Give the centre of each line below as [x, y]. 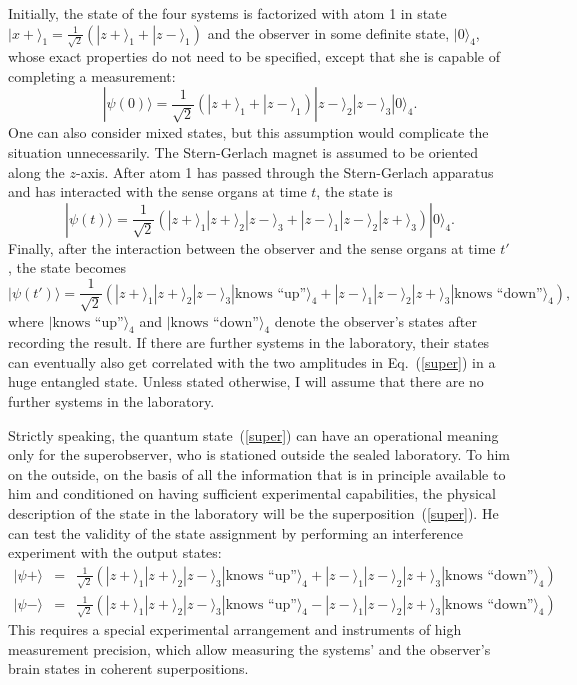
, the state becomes [67, 267]
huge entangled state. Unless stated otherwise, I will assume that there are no [246, 381]
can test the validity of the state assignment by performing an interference [236, 532]
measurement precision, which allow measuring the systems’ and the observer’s [249, 648]
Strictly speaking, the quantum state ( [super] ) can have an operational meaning [253, 434]
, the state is [354, 191]
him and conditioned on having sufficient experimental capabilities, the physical [252, 493]
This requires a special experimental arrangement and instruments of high [235, 629]
